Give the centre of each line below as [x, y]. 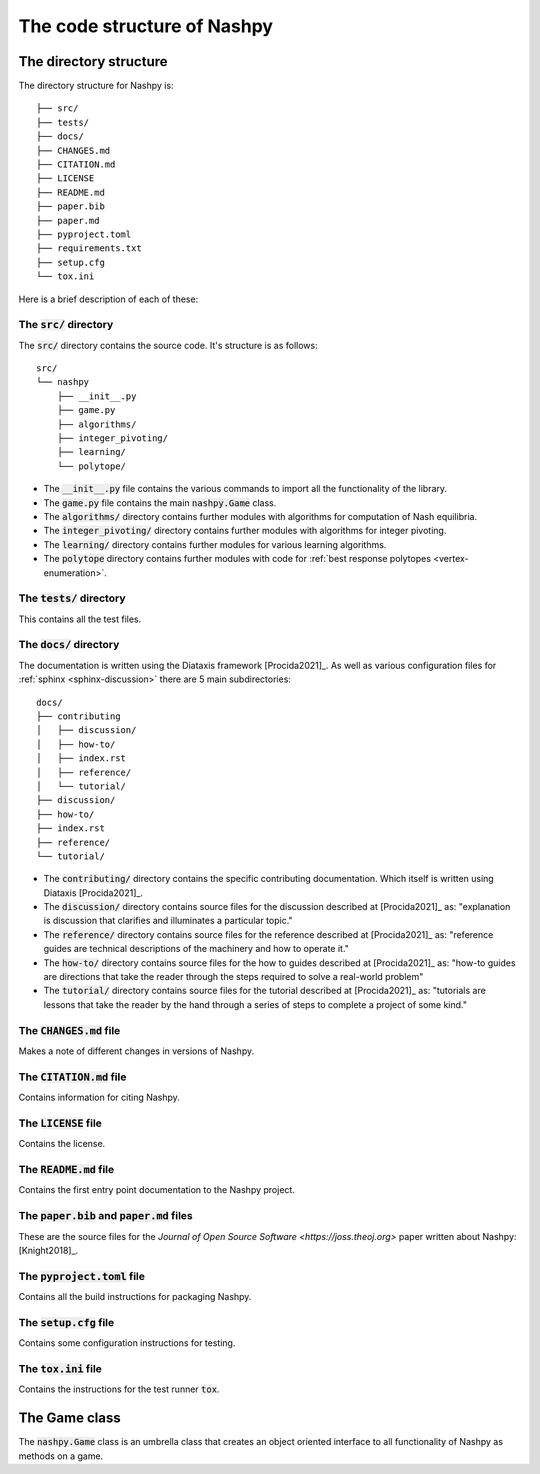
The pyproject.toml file [81, 1276]
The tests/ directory [72, 598]
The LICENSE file [60, 1123]
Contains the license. [62, 1144]
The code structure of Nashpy [146, 26]
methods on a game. [61, 1456]
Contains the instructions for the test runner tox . [119, 1389]
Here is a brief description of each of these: [108, 299]
